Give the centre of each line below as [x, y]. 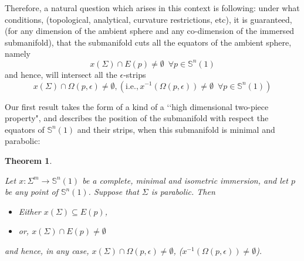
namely [18, 54]
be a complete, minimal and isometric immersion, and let [185, 180]
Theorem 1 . [28, 160]
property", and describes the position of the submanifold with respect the [137, 118]
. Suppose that [114, 192]
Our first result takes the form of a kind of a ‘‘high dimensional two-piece [137, 106]
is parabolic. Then [183, 192]
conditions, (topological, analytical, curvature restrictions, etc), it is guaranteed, [148, 19]
